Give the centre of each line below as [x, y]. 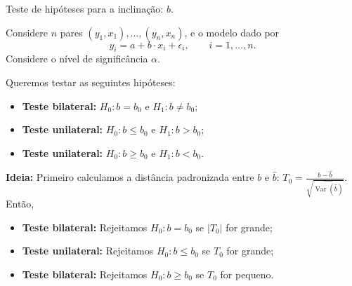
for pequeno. [247, 274]
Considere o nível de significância [77, 59]
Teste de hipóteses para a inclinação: [85, 8]
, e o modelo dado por [232, 32]
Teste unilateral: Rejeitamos [88, 251]
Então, [20, 204]
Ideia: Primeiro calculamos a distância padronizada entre [130, 177]
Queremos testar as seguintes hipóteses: [91, 82]
